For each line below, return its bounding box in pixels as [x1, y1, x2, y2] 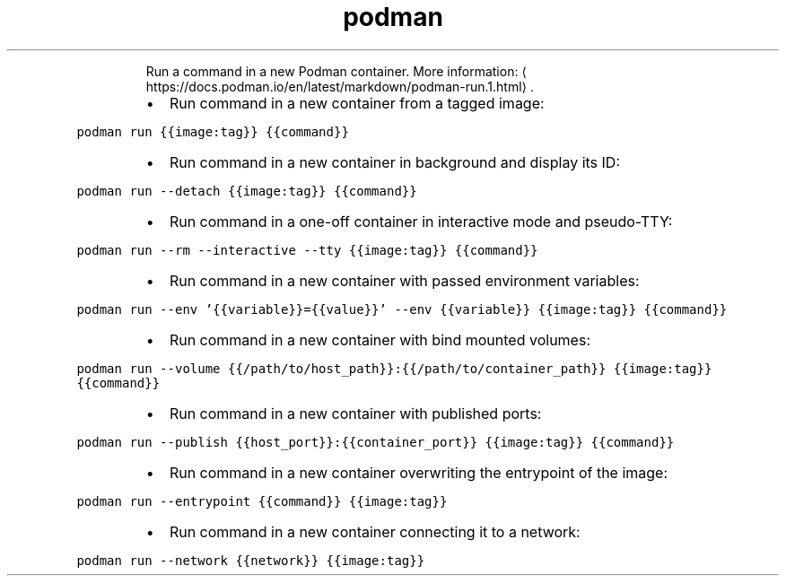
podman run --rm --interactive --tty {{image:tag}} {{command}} [76, 242, 538, 257]
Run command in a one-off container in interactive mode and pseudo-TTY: [169, 212, 673, 231]
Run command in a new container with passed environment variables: [169, 271, 640, 290]
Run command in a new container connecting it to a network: [169, 522, 581, 541]
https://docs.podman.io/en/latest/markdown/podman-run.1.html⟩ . [145, 78, 535, 94]
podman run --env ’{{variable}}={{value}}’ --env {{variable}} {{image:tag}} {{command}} [76, 301, 728, 317]
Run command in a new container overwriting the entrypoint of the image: [169, 463, 668, 482]
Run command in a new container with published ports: [169, 404, 542, 422]
